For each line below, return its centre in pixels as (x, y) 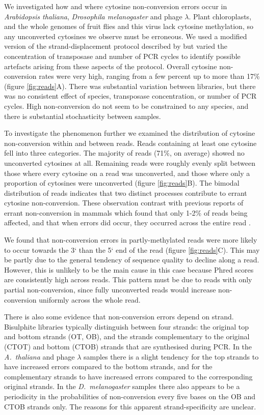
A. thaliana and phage (39, 356)
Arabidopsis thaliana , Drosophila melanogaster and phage (93, 16)
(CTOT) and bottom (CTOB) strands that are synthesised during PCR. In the (128, 346)
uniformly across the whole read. (90, 299)
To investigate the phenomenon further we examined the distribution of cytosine (130, 133)
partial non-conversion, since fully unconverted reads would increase (110, 290)
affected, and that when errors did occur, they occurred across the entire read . (127, 223)
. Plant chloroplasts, (220, 16)
